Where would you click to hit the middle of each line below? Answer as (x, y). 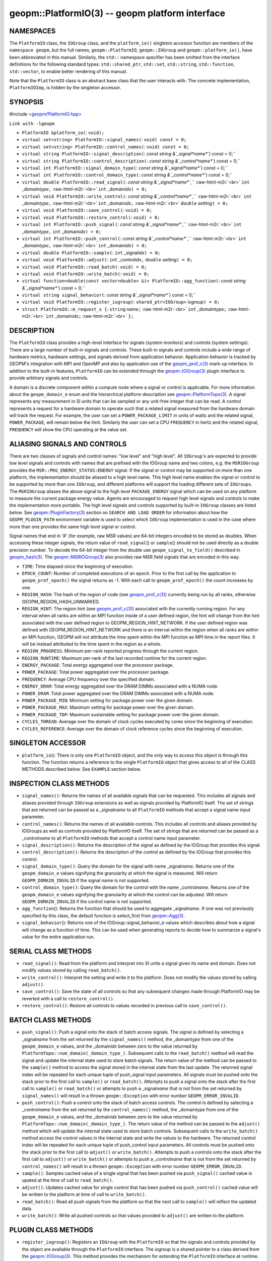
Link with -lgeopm (32, 123)
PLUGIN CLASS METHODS (51, 1230)
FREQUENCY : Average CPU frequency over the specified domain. (89, 679)
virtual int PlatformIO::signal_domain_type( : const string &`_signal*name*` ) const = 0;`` (125, 168)
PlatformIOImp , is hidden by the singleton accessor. (65, 88)
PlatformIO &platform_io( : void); (63, 133)
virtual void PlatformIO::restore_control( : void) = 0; (91, 217)
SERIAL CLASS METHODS (51, 951)
